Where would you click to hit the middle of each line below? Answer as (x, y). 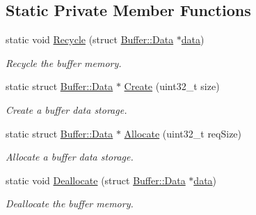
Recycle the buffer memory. (64, 62)
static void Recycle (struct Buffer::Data (90, 39)
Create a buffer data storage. (66, 109)
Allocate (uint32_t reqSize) (183, 133)
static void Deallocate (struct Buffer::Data (96, 180)
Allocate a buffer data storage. (70, 157)
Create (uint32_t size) (172, 86)
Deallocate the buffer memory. (70, 203)
